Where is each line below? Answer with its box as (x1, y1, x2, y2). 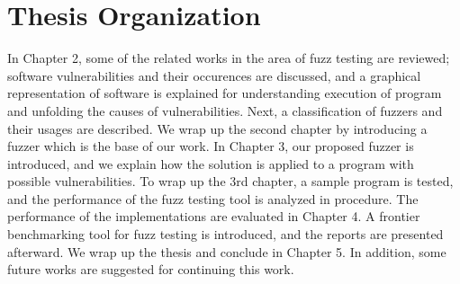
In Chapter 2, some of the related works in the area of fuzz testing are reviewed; (7, 49, 450, 67)
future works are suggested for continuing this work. (7, 260, 294, 279)
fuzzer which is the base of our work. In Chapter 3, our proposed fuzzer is (7, 137, 414, 155)
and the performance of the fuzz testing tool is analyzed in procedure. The (7, 189, 419, 208)
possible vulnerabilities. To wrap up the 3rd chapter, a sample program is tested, (7, 172, 454, 191)
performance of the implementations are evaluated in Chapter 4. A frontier (7, 207, 420, 226)
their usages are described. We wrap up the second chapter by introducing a (7, 119, 428, 138)
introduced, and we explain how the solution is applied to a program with (7, 154, 414, 173)
